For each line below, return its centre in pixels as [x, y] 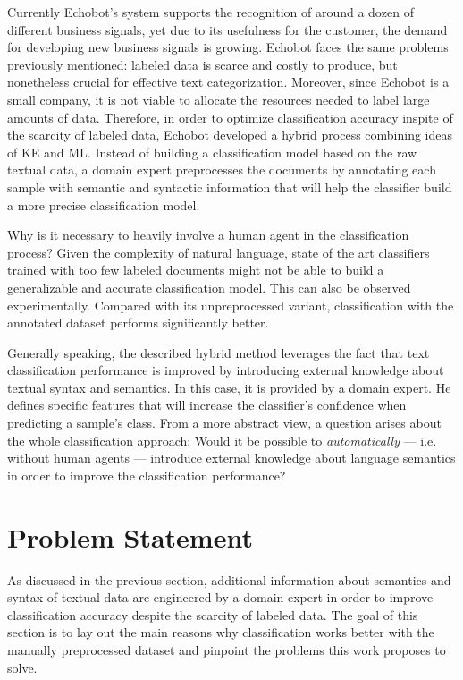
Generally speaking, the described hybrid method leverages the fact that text [219, 352]
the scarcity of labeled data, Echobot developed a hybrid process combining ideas [230, 135]
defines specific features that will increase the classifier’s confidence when [207, 405]
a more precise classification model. [104, 204]
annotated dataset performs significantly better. [138, 323]
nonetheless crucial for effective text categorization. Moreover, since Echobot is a [228, 82]
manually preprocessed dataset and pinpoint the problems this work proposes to [227, 649]
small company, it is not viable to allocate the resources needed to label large [219, 99]
